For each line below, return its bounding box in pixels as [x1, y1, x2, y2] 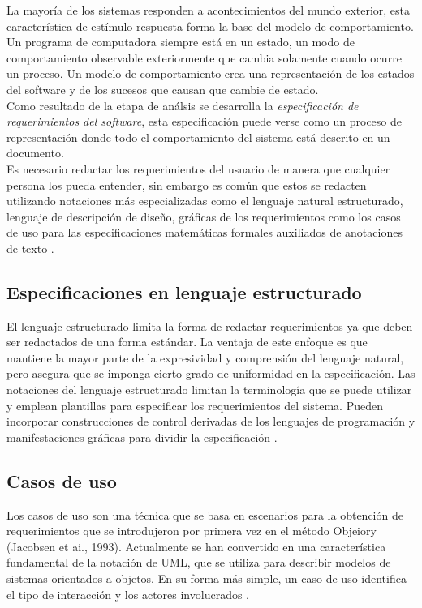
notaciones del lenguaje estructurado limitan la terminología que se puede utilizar [6, 381, 412, 398]
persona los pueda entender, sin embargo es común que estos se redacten [6, 176, 367, 193]
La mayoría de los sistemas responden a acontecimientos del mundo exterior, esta [6, 2, 411, 18]
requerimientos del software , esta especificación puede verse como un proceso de [6, 113, 403, 130]
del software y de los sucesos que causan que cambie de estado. [6, 80, 319, 97]
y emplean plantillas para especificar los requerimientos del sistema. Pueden [6, 396, 383, 413]
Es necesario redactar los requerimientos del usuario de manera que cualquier [6, 160, 390, 177]
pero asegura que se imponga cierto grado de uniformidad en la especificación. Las [6, 365, 416, 382]
